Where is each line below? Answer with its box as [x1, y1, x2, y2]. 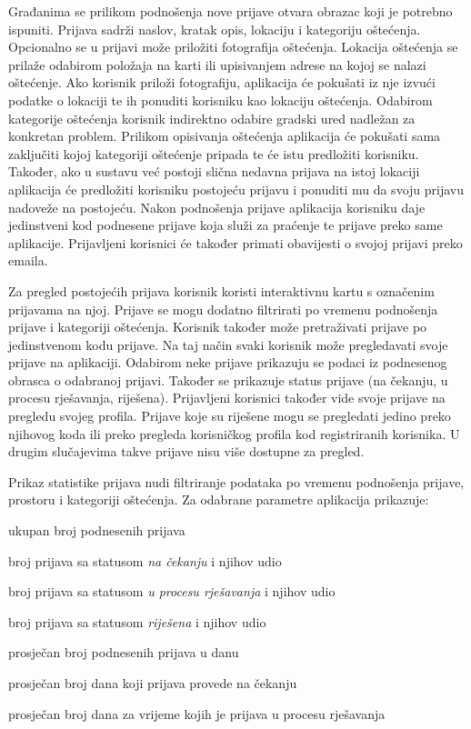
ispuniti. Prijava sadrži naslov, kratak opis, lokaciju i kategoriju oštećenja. [8, 19, 421, 38]
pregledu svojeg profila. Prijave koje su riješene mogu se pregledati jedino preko [8, 406, 451, 425]
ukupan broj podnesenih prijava [8, 521, 185, 540]
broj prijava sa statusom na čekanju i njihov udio [8, 551, 282, 570]
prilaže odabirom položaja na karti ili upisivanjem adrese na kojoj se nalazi [8, 55, 426, 74]
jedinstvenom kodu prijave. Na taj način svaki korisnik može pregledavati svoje [8, 335, 448, 354]
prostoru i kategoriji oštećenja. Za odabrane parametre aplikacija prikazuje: [8, 490, 429, 509]
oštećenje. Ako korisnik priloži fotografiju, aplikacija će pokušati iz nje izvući [8, 73, 436, 92]
